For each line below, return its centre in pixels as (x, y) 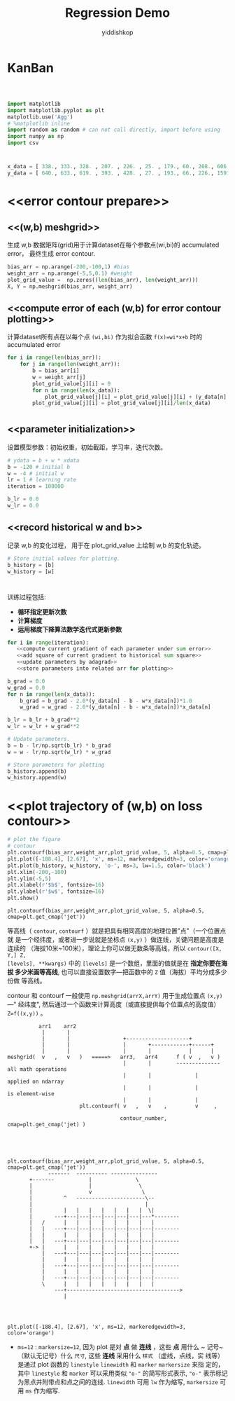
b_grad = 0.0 (26, 681)
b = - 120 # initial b (39, 467)
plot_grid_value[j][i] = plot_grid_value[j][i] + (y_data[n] (136, 397)
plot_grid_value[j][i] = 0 (72, 383)
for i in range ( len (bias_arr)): (54, 358)
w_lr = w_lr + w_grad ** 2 (43, 727)
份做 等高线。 (27, 981)
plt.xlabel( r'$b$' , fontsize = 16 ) (56, 885)
